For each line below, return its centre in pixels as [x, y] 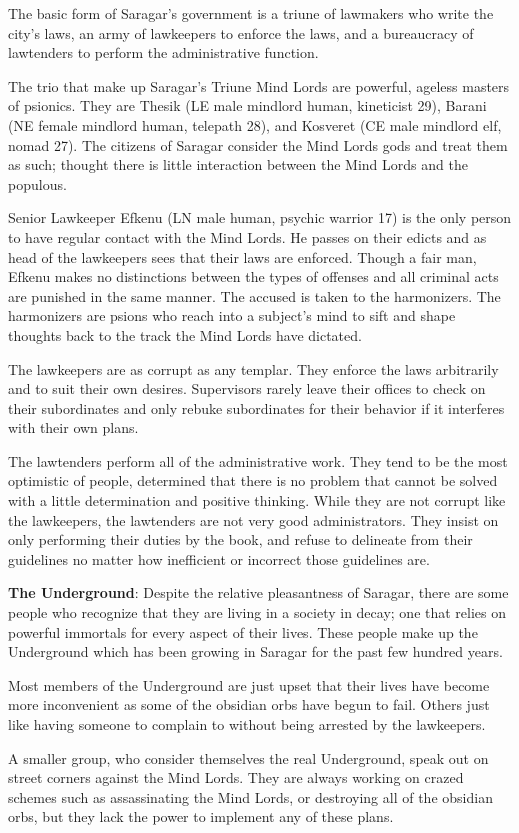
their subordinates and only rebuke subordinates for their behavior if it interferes [256, 407]
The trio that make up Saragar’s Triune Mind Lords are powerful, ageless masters [259, 85]
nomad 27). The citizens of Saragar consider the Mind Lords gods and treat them [258, 144]
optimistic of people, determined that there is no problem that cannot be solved [253, 480]
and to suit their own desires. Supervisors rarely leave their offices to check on [247, 388]
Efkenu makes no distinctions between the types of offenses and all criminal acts [253, 276]
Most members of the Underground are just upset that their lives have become [249, 684]
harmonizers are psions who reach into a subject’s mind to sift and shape [232, 315]
